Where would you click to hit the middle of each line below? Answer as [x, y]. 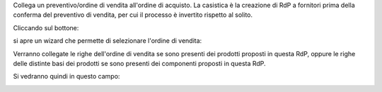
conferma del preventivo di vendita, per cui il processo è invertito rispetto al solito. [133, 15]
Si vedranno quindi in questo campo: [66, 77]
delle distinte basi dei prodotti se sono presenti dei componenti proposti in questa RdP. [139, 63]
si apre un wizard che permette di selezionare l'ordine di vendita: [108, 41]
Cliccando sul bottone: [46, 27]
